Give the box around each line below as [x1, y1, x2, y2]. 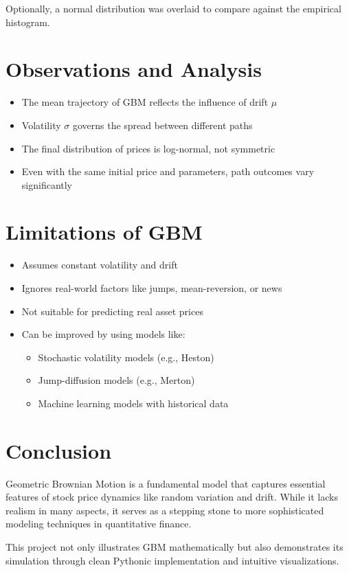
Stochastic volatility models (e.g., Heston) [38, 350, 214, 364]
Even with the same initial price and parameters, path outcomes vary [21, 164, 315, 179]
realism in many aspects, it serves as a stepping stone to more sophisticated [5, 503, 324, 517]
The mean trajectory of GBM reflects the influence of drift [21, 95, 269, 109]
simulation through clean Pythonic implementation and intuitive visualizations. [5, 553, 339, 567]
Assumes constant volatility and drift [21, 258, 178, 272]
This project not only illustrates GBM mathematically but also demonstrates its [5, 540, 344, 554]
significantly [21, 177, 73, 192]
